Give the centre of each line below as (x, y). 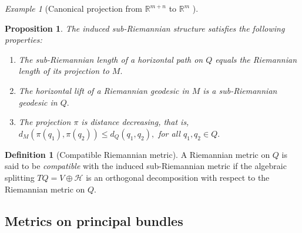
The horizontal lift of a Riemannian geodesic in (104, 90)
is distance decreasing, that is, (135, 122)
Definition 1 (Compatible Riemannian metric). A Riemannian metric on (137, 154)
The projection (45, 122)
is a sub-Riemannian (240, 90)
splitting (20, 177)
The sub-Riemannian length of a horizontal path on (111, 59)
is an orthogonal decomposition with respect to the (178, 177)
